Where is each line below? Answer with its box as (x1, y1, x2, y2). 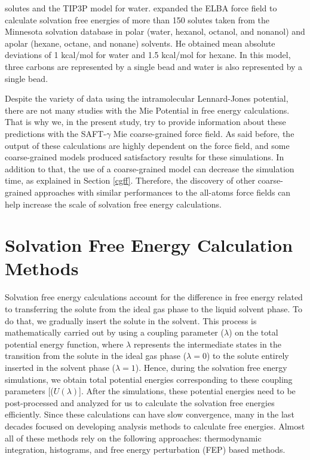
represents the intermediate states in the (133, 337, 281, 350)
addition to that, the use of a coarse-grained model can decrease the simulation (5, 162, 294, 175)
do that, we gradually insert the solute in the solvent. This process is (5, 314, 257, 327)
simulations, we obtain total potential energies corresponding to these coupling (5, 373, 293, 385)
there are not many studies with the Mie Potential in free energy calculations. (5, 103, 290, 116)
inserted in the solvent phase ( (5, 361, 115, 373)
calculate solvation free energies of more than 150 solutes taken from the (5, 13, 269, 26)
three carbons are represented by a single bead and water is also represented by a (5, 60, 303, 72)
